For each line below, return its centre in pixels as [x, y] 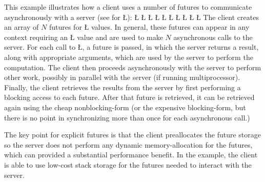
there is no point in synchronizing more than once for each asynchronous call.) [127, 117]
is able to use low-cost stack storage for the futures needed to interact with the [128, 164]
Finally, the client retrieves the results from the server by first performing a [123, 87]
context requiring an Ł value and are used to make [84, 37]
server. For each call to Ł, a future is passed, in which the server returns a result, [131, 47]
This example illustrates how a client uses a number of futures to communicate [128, 7]
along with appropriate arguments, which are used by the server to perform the [129, 57]
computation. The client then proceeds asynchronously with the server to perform [133, 67]
